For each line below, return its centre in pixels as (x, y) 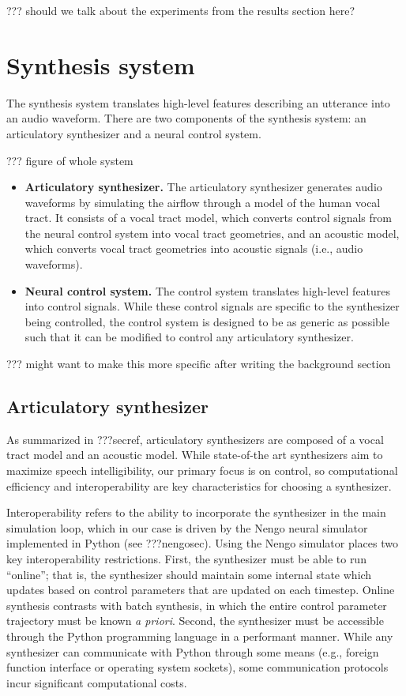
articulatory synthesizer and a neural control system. (134, 133)
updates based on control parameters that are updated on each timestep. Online (201, 590)
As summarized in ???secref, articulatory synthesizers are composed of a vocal (195, 439)
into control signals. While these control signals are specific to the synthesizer (212, 306)
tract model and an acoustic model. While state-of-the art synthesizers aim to (195, 455)
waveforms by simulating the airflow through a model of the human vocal (203, 202)
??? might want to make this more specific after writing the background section (199, 364)
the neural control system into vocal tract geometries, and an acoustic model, (212, 233)
